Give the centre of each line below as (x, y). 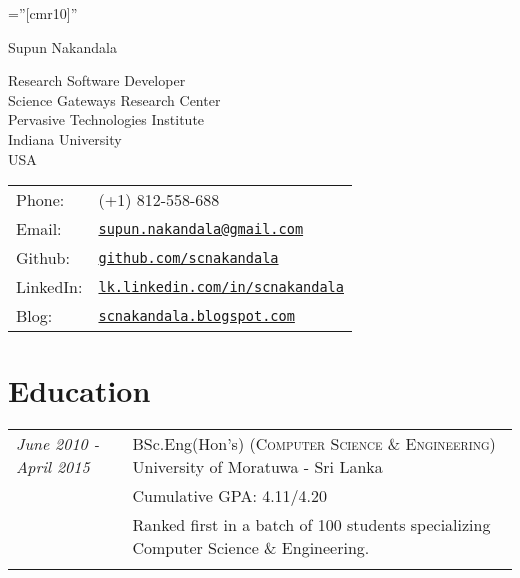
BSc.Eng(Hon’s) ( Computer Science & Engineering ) (314, 444)
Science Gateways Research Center (114, 99)
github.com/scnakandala (188, 257)
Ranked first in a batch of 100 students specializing (311, 525)
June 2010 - (58, 444)
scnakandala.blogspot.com (196, 315)
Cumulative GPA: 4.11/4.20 (230, 496)
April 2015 (53, 467)
